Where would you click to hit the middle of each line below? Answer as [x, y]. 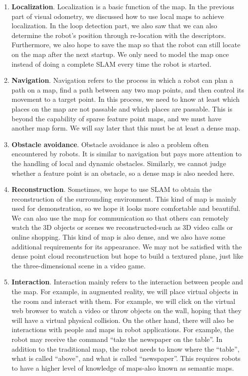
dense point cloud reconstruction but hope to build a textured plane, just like [127, 256]
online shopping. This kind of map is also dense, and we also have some [118, 237]
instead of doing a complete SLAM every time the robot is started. [112, 64]
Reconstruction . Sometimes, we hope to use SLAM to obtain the [112, 189]
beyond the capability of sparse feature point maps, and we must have [116, 118]
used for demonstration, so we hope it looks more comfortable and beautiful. [126, 208]
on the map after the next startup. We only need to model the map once [120, 54]
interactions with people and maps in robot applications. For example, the [123, 329]
